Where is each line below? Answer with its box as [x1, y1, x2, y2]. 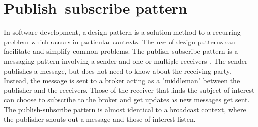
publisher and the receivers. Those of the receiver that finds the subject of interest [4, 85, 255, 95]
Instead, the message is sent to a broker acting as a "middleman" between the [4, 75, 240, 85]
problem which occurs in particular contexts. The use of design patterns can [4, 36, 236, 46]
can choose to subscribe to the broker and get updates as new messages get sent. [4, 94, 250, 105]
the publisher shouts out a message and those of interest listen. [4, 114, 196, 124]
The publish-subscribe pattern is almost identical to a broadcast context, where [4, 104, 246, 114]
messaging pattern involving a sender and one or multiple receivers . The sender [4, 55, 248, 66]
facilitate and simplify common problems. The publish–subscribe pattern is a [4, 46, 238, 56]
